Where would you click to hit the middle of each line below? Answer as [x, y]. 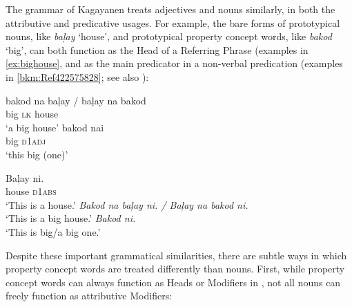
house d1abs [31, 191]
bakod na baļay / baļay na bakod [76, 100]
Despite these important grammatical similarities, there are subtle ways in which [176, 255]
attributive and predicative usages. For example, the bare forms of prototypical [173, 22]
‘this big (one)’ [37, 154]
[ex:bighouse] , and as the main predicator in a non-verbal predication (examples [174, 63]
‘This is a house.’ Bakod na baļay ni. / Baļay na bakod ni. [127, 204]
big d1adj [26, 141]
